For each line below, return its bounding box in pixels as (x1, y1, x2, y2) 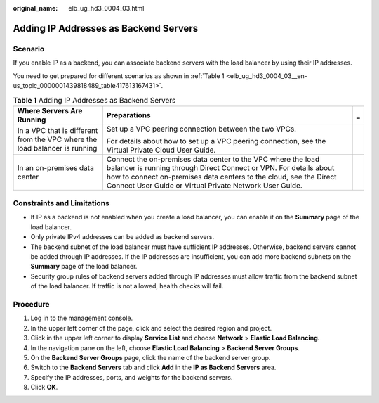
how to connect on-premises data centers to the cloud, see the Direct (106, 172, 337, 181)
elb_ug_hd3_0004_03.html (68, 4, 145, 12)
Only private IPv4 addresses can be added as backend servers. (30, 233, 214, 241)
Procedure (13, 299, 50, 309)
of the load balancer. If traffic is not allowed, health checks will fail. (30, 282, 224, 290)
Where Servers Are (17, 105, 83, 115)
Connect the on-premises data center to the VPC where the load (106, 154, 320, 164)
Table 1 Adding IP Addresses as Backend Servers (13, 95, 176, 105)
